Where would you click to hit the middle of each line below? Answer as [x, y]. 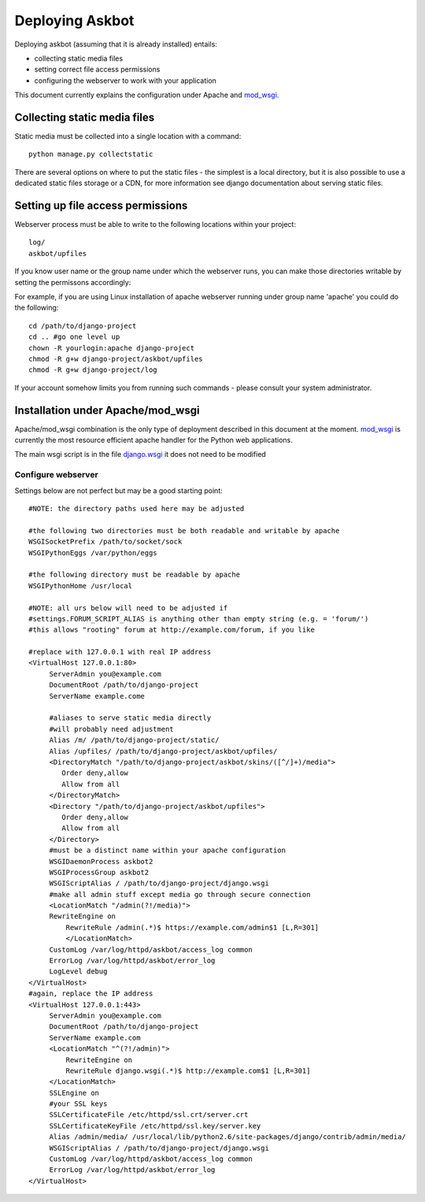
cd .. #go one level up [74, 337]
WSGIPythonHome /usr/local [81, 586]
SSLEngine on [74, 1093]
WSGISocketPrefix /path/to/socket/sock [105, 542]
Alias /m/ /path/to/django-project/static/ [134, 740]
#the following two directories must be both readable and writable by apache [184, 531]
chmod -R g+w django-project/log [93, 370]
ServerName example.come [97, 696]
